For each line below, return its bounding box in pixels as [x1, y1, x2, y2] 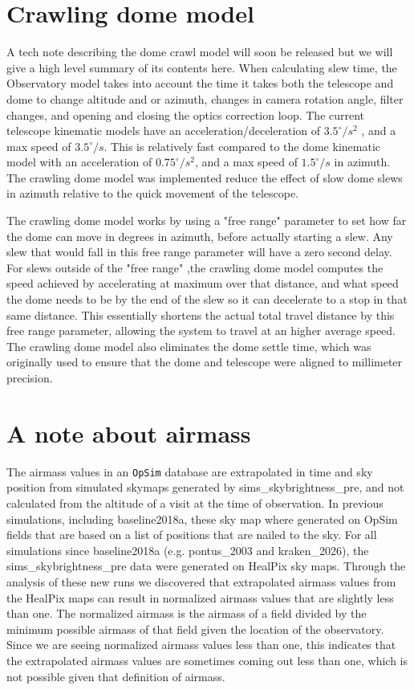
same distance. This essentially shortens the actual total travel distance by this [6, 306, 395, 323]
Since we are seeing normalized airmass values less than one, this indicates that [6, 636, 396, 653]
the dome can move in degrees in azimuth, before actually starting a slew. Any [6, 227, 393, 244]
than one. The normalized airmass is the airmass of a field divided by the [6, 605, 367, 622]
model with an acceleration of [6, 153, 152, 170]
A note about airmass [6, 416, 251, 449]
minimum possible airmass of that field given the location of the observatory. [6, 620, 384, 637]
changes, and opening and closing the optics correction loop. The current [6, 106, 365, 123]
